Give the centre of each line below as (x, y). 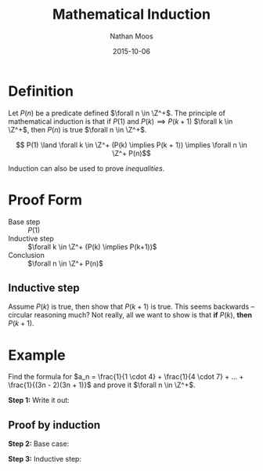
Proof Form (45, 199)
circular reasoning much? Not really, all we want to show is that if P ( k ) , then (130, 315)
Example (37, 355)
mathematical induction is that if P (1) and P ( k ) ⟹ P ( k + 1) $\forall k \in (121, 121)
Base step (24, 222)
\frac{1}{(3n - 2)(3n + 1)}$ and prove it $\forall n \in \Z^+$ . (102, 385)
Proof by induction (54, 425)
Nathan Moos (131, 36)
